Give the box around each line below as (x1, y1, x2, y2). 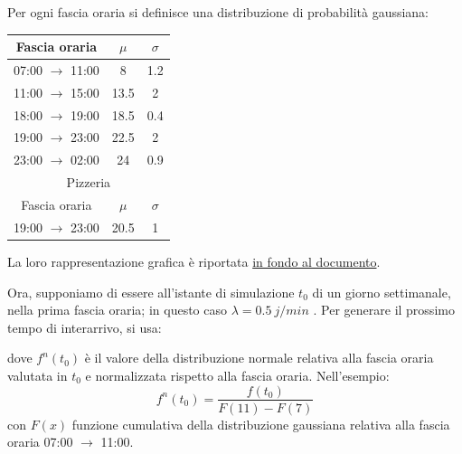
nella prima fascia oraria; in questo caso (7, 300, 228, 319)
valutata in (7, 365, 68, 384)
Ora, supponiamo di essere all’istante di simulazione (7, 282, 295, 301)
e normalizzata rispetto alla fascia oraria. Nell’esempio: (85, 365, 390, 384)
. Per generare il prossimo (313, 300, 455, 319)
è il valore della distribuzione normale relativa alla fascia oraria (84, 348, 434, 367)
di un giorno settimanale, (312, 282, 451, 301)
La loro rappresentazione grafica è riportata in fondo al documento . (7, 251, 381, 270)
